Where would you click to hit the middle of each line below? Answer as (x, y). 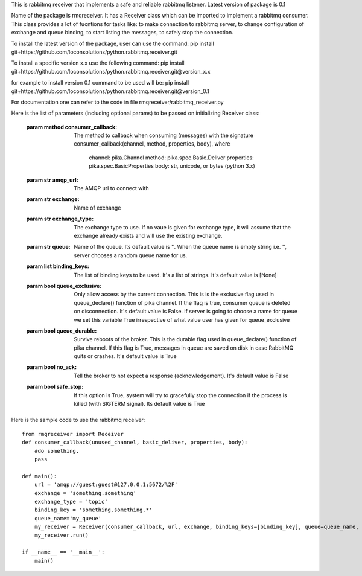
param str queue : (48, 247)
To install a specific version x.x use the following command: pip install (98, 63)
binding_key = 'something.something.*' (93, 510)
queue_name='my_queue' (68, 518)
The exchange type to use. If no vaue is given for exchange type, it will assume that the (182, 227)
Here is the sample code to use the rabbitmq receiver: (78, 420)
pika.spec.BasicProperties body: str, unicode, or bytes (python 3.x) (172, 166)
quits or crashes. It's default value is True (125, 356)
